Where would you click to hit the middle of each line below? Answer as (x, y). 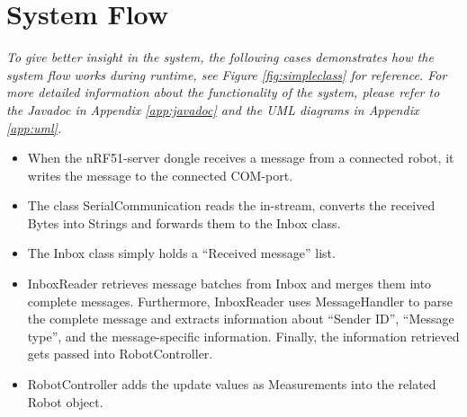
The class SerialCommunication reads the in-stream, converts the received (231, 205)
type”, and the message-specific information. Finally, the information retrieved (243, 336)
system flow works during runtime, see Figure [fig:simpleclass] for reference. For (227, 74)
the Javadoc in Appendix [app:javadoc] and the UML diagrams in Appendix (213, 109)
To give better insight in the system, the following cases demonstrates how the (220, 57)
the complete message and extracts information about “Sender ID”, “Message (241, 319)
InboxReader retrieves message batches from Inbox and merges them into (229, 284)
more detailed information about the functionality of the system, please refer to (223, 92)
